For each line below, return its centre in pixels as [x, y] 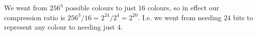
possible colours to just [101, 7]
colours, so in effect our [183, 7]
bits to [243, 17]
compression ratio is [35, 17]
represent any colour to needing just [60, 27]
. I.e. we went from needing [180, 17]
